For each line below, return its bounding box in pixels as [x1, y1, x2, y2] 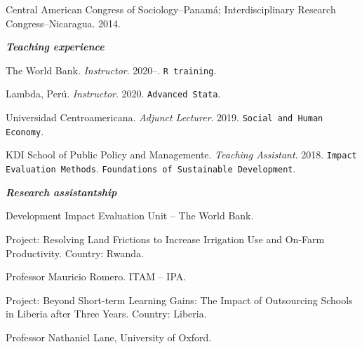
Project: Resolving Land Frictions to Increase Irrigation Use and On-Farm [6, 231, 325, 246]
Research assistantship [6, 184, 117, 199]
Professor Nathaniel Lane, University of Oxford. [6, 329, 212, 344]
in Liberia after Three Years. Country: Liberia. [6, 306, 207, 321]
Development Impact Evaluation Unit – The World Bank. [6, 208, 254, 223]
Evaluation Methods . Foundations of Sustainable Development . [6, 161, 296, 176]
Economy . [6, 123, 44, 138]
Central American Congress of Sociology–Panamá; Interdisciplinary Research [6, 2, 336, 16]
